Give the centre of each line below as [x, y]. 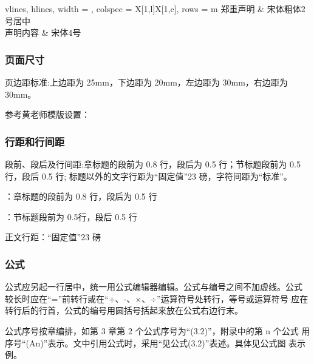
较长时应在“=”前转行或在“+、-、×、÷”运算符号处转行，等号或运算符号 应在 [157, 298]
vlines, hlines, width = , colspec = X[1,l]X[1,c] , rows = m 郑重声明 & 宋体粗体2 [155, 8]
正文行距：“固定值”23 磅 [53, 237]
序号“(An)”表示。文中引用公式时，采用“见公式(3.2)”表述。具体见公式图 [145, 342]
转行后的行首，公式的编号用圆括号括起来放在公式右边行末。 [124, 310]
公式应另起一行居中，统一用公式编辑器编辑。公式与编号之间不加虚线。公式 [154, 287]
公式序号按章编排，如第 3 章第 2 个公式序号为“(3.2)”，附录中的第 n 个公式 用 [158, 330]
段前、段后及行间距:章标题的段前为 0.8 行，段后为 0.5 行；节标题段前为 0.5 [153, 164]
